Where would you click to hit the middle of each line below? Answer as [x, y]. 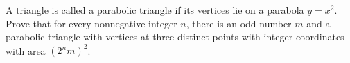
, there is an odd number [239, 23]
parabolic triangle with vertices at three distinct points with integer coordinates [175, 37]
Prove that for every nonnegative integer [91, 23]
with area [26, 50]
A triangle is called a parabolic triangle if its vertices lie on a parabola [155, 10]
